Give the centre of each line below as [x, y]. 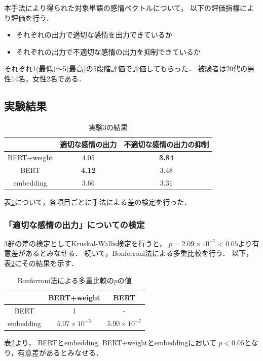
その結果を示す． [50, 263]
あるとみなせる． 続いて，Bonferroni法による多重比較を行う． [127, 253]
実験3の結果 [108, 127]
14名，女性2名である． [48, 78]
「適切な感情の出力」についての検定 [74, 224]
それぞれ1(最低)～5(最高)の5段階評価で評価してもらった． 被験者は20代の [126, 69]
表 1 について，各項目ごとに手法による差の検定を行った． [98, 201]
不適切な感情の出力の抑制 [166, 144]
